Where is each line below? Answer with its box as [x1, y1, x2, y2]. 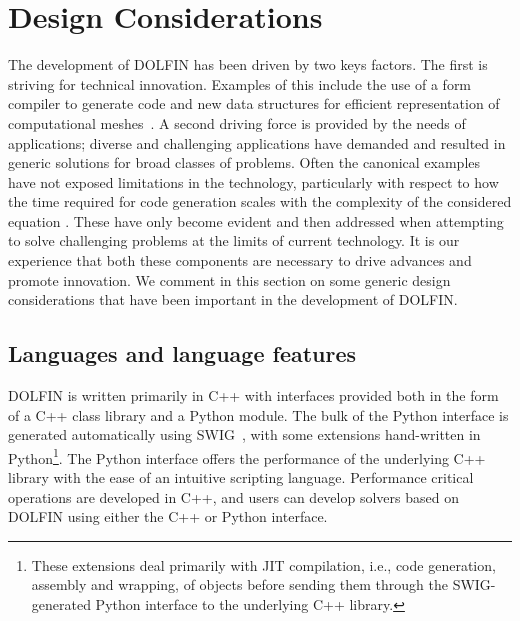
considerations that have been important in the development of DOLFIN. [8, 289, 458, 310]
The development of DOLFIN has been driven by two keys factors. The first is [8, 54, 488, 75]
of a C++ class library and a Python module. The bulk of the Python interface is [8, 404, 509, 425]
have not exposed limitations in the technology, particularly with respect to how [8, 171, 499, 192]
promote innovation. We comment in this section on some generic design [8, 269, 451, 290]
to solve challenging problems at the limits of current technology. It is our [8, 230, 460, 251]
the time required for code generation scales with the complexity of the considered [8, 191, 512, 212]
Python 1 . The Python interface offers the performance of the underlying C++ [8, 444, 486, 468]
